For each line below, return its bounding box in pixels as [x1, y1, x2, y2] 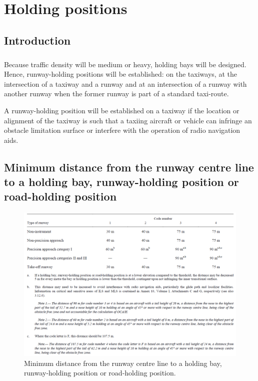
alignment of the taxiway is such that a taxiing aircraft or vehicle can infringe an [4, 115, 252, 125]
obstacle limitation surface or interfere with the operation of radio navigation [4, 125, 240, 135]
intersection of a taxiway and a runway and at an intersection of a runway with [4, 78, 247, 89]
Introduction [4, 32, 71, 48]
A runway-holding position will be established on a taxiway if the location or [4, 105, 239, 115]
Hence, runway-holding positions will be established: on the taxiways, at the [4, 69, 237, 79]
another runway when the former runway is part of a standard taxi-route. [4, 88, 229, 99]
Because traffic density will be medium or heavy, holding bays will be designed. [4, 59, 246, 69]
